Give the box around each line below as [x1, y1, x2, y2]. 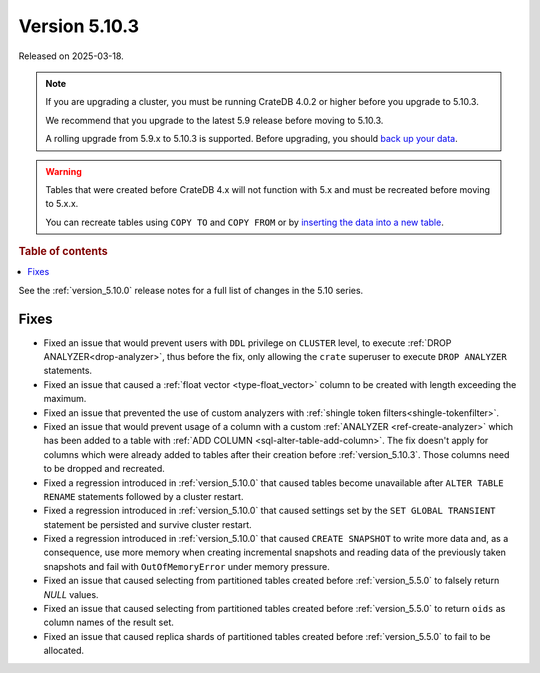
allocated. [43, 645, 85, 657]
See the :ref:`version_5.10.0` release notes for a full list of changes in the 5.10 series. [18, 284, 364, 296]
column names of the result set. [43, 616, 175, 629]
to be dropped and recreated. [43, 463, 165, 475]
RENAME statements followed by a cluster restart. [43, 490, 244, 502]
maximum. [43, 393, 87, 405]
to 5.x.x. [45, 198, 79, 210]
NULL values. [43, 588, 99, 600]
